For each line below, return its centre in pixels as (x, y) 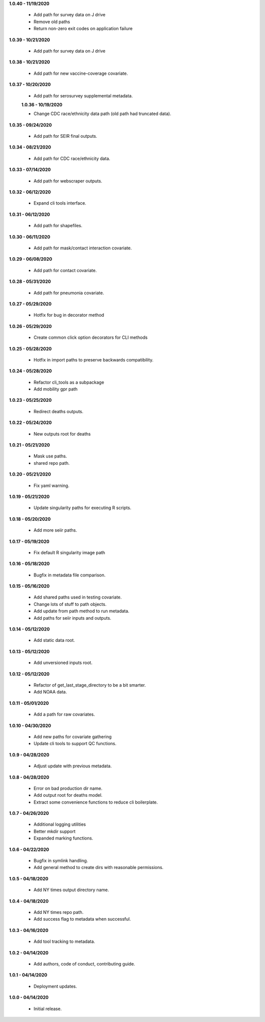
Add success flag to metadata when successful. (82, 919)
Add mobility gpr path (56, 389)
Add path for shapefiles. (58, 226)
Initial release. (48, 1009)
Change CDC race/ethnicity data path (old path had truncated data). (102, 114)
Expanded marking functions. (63, 838)
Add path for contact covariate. (65, 270)
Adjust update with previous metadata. (73, 766)
